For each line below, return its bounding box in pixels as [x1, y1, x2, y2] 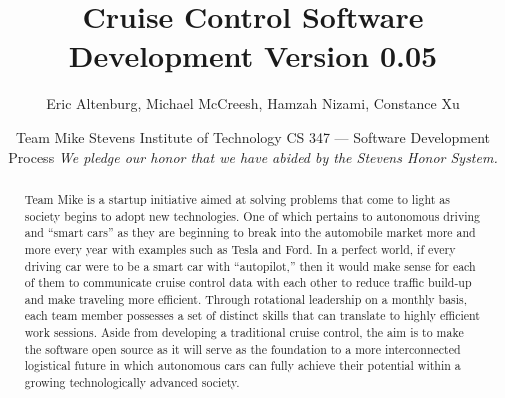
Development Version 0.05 [68, 35, 438, 76]
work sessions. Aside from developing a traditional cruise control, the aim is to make [24, 324, 464, 341]
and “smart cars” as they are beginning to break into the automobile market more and [24, 224, 476, 241]
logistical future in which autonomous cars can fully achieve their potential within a [24, 357, 461, 374]
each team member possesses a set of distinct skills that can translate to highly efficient [24, 307, 480, 324]
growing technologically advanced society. [24, 374, 240, 391]
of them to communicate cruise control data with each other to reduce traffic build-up [24, 274, 472, 291]
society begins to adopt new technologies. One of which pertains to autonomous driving [24, 207, 481, 224]
